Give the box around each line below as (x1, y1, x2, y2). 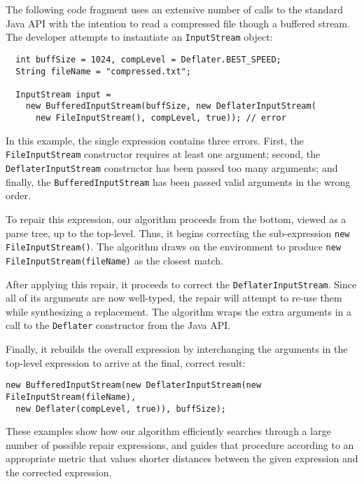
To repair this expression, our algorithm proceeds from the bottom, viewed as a (6, 211, 346, 226)
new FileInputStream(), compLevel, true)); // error (35, 113, 286, 123)
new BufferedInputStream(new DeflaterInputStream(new (6, 380, 262, 391)
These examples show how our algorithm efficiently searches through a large (6, 424, 331, 438)
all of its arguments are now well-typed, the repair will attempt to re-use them (6, 290, 342, 305)
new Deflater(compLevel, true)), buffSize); (15, 403, 226, 414)
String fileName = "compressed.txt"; (15, 66, 191, 76)
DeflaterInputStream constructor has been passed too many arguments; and (6, 161, 338, 175)
